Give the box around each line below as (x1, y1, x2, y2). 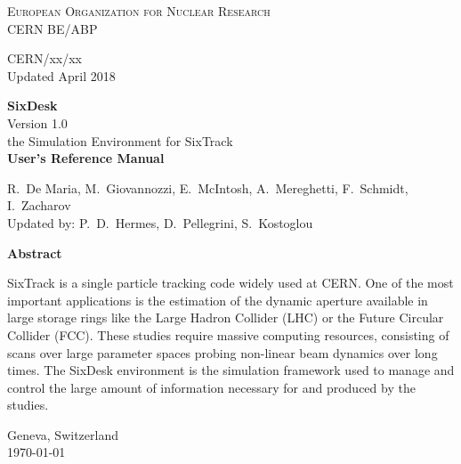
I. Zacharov (7, 196, 71, 215)
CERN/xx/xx (7, 49, 83, 68)
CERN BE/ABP (7, 19, 98, 37)
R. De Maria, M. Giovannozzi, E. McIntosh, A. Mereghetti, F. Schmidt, (7, 178, 408, 197)
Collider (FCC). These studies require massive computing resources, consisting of (7, 325, 449, 344)
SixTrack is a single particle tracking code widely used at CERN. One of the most (7, 273, 454, 292)
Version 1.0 (7, 113, 68, 132)
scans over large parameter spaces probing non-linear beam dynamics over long (7, 343, 438, 362)
